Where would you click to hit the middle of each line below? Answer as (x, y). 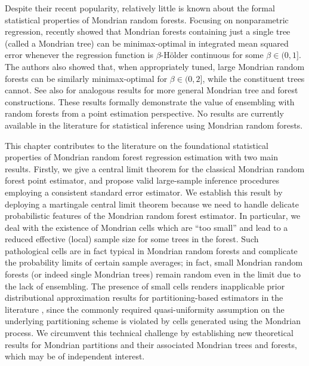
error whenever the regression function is (79, 55)
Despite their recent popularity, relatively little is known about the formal (140, 8)
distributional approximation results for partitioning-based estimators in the (144, 298)
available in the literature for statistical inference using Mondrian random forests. (154, 125)
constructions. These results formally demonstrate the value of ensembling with (150, 101)
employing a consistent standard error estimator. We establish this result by (144, 192)
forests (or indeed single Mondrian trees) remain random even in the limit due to (153, 274)
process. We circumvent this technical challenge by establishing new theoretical (149, 333)
